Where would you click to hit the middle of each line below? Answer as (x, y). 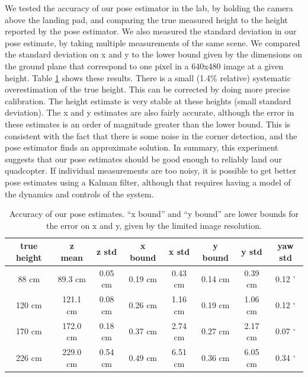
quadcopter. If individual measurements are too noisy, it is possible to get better (151, 170)
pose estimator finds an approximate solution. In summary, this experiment (142, 147)
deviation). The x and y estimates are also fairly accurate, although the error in (150, 112)
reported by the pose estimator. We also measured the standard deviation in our (151, 31)
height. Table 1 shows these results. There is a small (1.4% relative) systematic (148, 77)
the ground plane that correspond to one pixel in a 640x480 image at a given (144, 66)
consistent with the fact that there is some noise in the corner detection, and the (151, 135)
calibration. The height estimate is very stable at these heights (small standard (148, 100)
